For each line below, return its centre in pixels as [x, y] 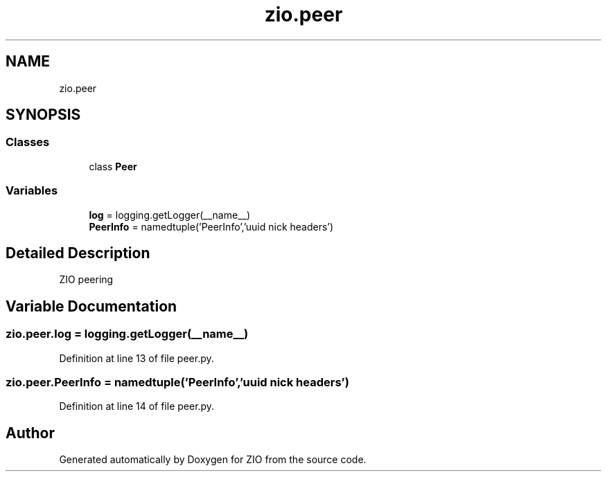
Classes [28, 142]
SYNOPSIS [43, 115]
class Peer [113, 166]
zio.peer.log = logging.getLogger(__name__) [127, 334]
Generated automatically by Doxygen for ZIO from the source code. [213, 460]
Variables [32, 191]
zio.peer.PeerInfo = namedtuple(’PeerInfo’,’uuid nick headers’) [177, 382]
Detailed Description [78, 253]
